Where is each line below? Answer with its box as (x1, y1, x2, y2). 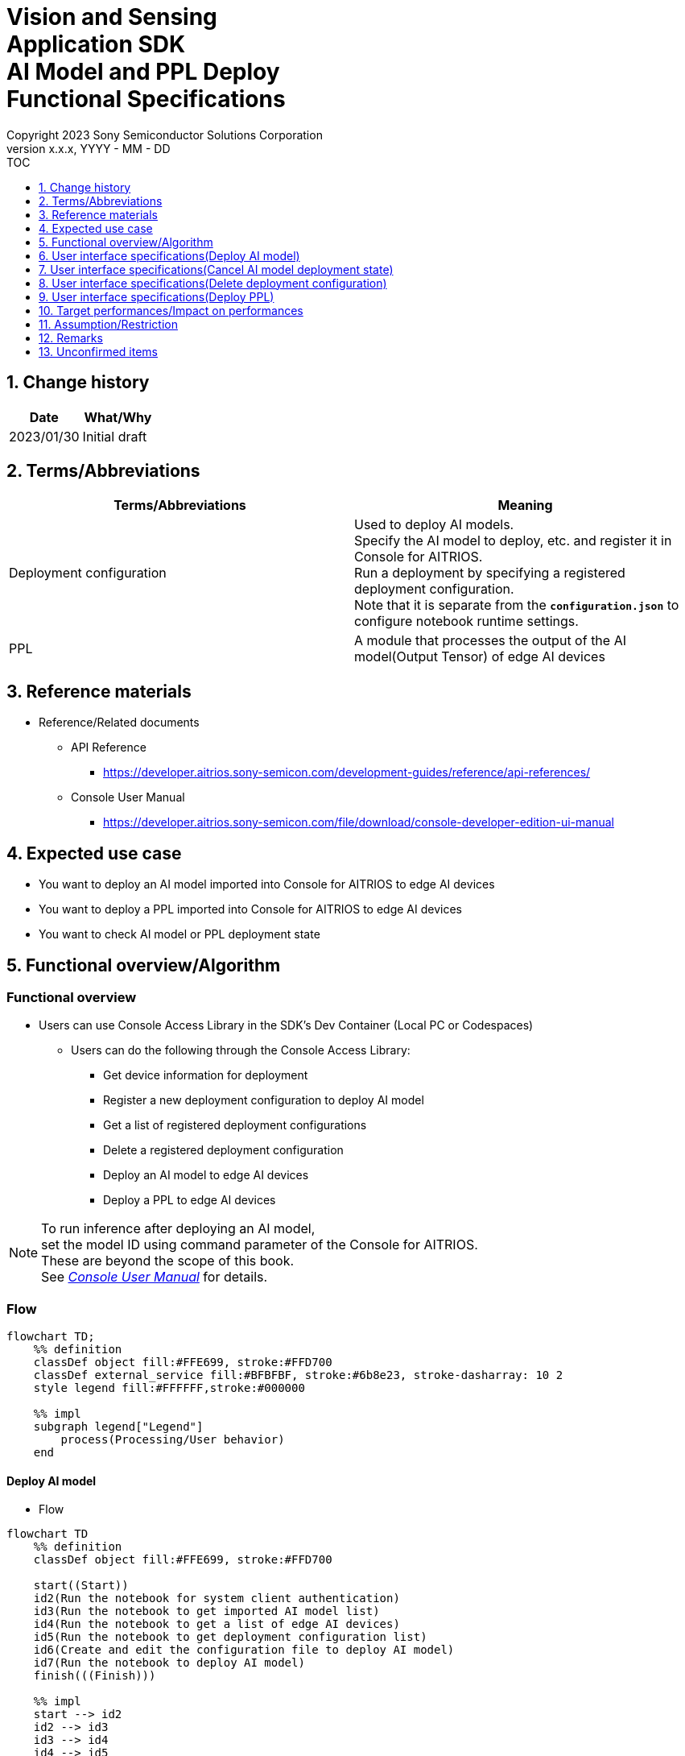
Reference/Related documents (39, 715, 200, 730)
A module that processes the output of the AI (354, 632, 626, 649)
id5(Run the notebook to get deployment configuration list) (33, 1630, 427, 1644)
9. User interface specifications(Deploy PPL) (39, 289, 274, 304)
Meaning (497, 497, 553, 514)
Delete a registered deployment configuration (103, 1143, 344, 1158)
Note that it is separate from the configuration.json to (354, 597, 679, 614)
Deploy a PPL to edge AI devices (103, 1193, 276, 1207)
